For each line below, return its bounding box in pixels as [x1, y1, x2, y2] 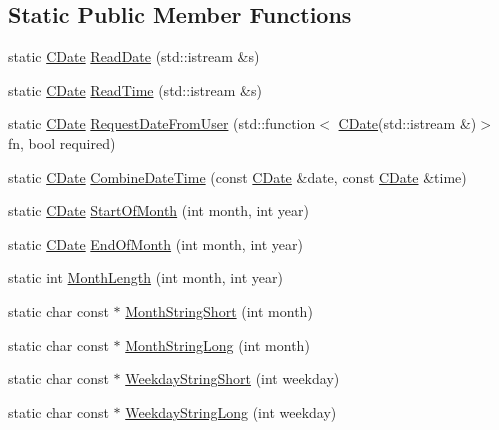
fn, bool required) [8, 132, 116, 153]
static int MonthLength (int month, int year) [8, 267, 283, 288]
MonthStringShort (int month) [125, 300, 313, 321]
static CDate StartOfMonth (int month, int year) [8, 200, 310, 221]
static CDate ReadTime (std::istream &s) [8, 79, 262, 100]
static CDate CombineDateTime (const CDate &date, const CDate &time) [8, 166, 467, 187]
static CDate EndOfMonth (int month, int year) [8, 233, 303, 254]
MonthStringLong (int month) [125, 334, 310, 355]
